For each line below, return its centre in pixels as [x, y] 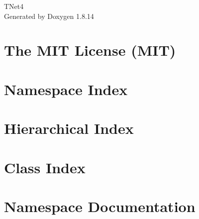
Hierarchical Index [69, 128]
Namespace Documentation [100, 206]
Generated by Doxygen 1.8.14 [49, 16]
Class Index [45, 167]
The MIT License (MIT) [90, 50]
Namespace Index [66, 89]
